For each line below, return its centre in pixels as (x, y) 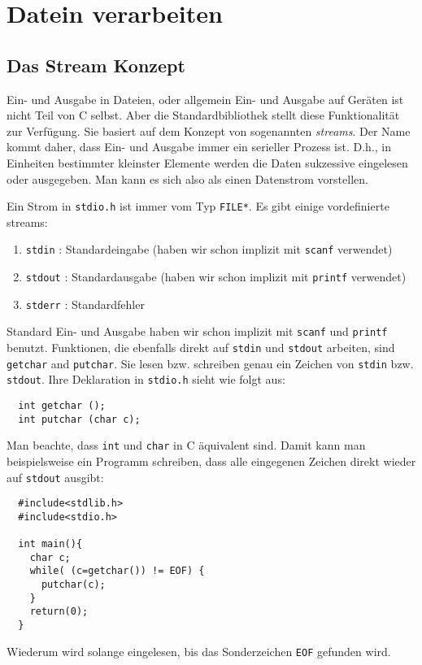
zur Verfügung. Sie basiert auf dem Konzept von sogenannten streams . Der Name (209, 130)
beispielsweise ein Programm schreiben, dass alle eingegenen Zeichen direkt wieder (211, 461)
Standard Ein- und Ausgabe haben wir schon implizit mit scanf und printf (197, 331)
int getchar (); (62, 405)
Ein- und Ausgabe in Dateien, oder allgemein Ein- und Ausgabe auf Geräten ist (205, 99)
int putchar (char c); (79, 419)
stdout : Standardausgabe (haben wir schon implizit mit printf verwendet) (216, 277)
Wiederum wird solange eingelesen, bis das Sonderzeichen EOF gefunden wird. (199, 651)
